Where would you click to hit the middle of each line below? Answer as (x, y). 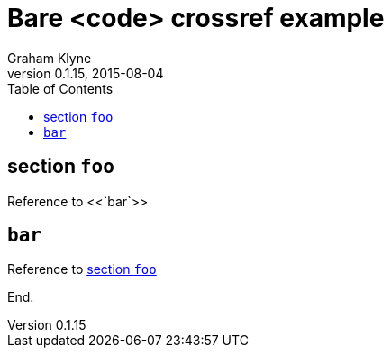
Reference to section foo (82, 269)
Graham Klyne (50, 58)
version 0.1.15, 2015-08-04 (86, 73)
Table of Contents (60, 88)
